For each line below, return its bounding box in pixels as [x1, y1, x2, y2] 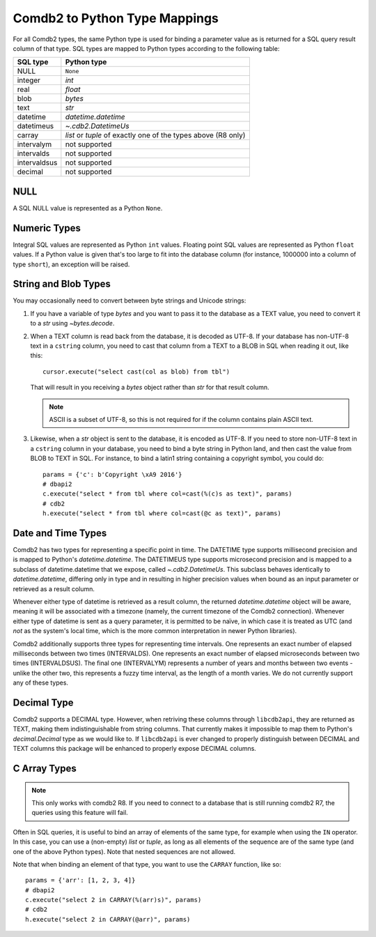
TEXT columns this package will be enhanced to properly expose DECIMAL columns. [13, 745, 257, 753]
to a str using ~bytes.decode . [30, 319, 115, 328]
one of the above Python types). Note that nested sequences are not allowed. [13, 847, 236, 855]
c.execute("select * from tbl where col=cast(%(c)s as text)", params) [42, 490, 292, 498]
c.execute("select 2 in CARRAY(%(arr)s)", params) [25, 896, 202, 904]
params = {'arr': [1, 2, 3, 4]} [25, 876, 136, 885]
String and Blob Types [13, 278, 111, 290]
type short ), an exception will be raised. [13, 260, 130, 268]
